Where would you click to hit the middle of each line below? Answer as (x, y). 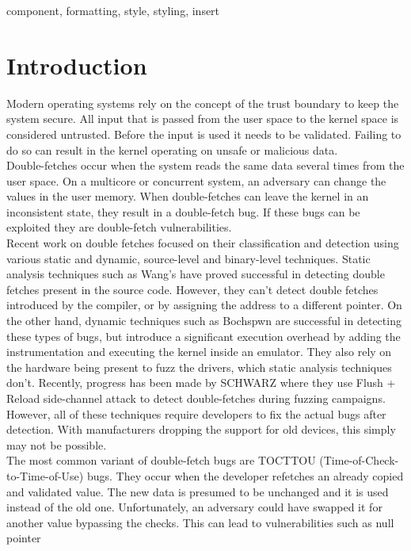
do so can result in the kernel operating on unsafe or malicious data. (172, 149)
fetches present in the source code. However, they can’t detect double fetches (192, 289)
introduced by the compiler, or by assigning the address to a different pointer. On (204, 305)
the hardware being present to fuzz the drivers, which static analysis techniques (199, 367)
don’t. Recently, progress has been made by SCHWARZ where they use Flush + (201, 383)
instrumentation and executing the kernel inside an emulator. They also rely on (199, 352)
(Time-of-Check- (359, 460)
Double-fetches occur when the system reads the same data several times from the (205, 165)
